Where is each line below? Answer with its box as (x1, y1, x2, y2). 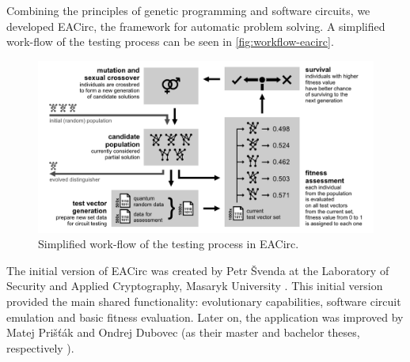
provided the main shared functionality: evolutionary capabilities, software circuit (6, 292, 401, 309)
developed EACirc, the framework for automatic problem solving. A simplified (6, 17, 385, 34)
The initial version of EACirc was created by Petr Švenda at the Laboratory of (6, 262, 389, 278)
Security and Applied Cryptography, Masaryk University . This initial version (6, 277, 383, 294)
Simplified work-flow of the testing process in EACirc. (38, 236, 299, 252)
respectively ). (6, 339, 74, 356)
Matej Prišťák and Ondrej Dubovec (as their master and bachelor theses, (6, 324, 360, 341)
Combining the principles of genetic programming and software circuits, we (6, 2, 370, 18)
